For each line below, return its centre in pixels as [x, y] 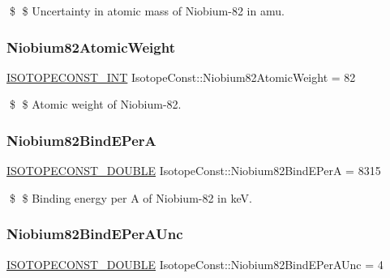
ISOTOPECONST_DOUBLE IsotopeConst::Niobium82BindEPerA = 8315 [194, 171]
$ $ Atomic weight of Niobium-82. [95, 104]
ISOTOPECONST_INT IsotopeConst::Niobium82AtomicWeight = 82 [181, 77]
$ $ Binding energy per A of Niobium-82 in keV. [131, 197]
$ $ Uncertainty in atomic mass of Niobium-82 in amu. [147, 11]
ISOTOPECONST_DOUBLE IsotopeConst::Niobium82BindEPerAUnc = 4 [195, 264]
